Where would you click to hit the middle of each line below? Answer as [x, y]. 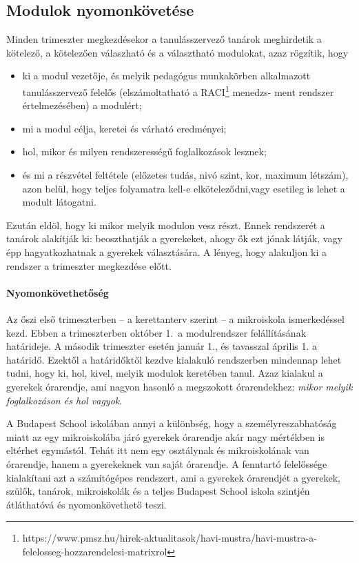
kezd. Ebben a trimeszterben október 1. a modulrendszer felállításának [156, 332]
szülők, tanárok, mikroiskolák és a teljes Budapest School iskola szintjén [158, 491]
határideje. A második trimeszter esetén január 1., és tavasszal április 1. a [162, 346]
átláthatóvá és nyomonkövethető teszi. [86, 504]
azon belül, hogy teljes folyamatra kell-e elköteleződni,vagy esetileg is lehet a [184, 188]
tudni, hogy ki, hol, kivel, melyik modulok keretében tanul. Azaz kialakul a [165, 373]
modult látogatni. [59, 202]
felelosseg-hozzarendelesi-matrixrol [95, 551]
